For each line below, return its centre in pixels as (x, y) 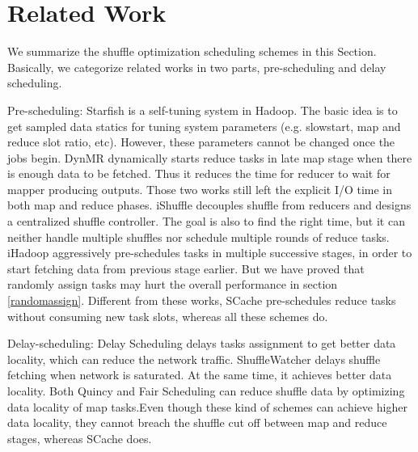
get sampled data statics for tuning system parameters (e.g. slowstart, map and (204, 126)
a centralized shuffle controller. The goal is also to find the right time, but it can (206, 221)
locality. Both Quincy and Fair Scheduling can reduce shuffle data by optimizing (206, 391)
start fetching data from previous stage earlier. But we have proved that (186, 268)
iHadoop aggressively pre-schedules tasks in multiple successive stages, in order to (210, 253)
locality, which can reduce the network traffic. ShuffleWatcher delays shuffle (194, 359)
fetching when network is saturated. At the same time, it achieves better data (200, 375)
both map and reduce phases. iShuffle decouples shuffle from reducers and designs (209, 205)
